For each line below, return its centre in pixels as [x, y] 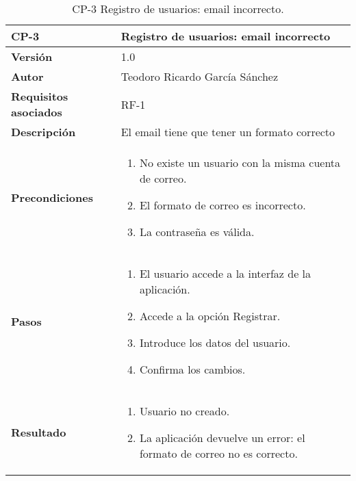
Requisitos [40, 96]
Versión [32, 56]
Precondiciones [52, 197]
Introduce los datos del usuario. [215, 342]
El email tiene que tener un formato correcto [228, 132]
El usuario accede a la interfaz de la [225, 273]
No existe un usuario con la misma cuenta [240, 162]
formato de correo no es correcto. [218, 453]
